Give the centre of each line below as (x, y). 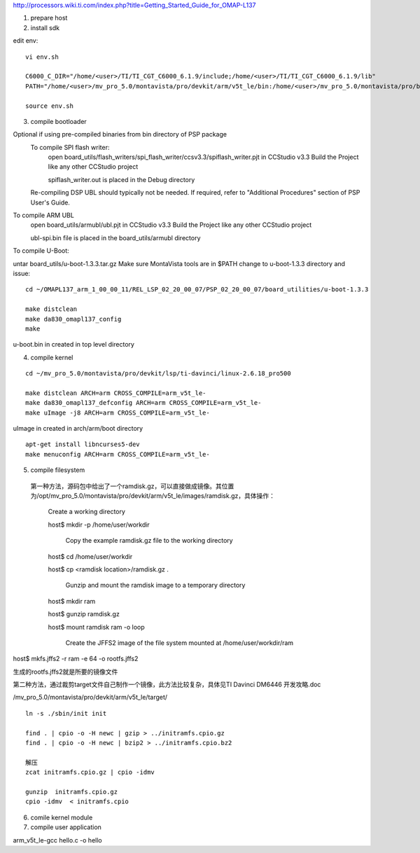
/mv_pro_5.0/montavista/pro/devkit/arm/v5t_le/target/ (90, 698)
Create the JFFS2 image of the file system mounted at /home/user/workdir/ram (180, 643)
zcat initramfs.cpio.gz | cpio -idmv (90, 772)
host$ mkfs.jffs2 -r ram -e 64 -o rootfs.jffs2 (76, 659)
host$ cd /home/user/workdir (90, 556)
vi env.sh (42, 57)
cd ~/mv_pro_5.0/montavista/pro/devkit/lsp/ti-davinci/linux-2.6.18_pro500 (158, 374)
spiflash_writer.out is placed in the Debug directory (121, 179)
